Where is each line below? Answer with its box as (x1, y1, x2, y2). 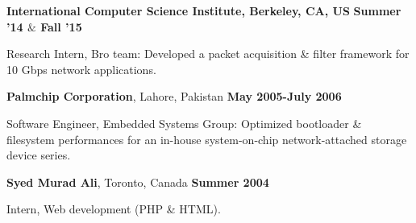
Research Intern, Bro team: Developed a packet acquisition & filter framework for (6, 45, 410, 62)
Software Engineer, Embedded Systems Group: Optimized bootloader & (6, 114, 362, 131)
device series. (6, 147, 71, 163)
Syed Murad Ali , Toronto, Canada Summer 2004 (6, 173, 269, 190)
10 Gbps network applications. (6, 60, 156, 77)
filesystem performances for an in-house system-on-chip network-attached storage (6, 130, 407, 147)
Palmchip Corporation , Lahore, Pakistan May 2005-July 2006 (6, 88, 342, 105)
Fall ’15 (40, 18, 82, 35)
